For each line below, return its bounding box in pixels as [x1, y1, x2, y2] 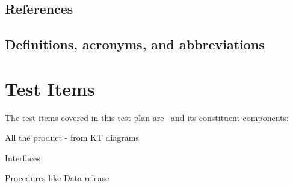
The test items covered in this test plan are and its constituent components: [5, 111, 289, 123]
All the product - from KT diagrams [5, 131, 140, 144]
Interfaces [5, 151, 40, 164]
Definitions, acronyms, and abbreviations [5, 35, 265, 54]
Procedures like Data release [5, 172, 109, 184]
